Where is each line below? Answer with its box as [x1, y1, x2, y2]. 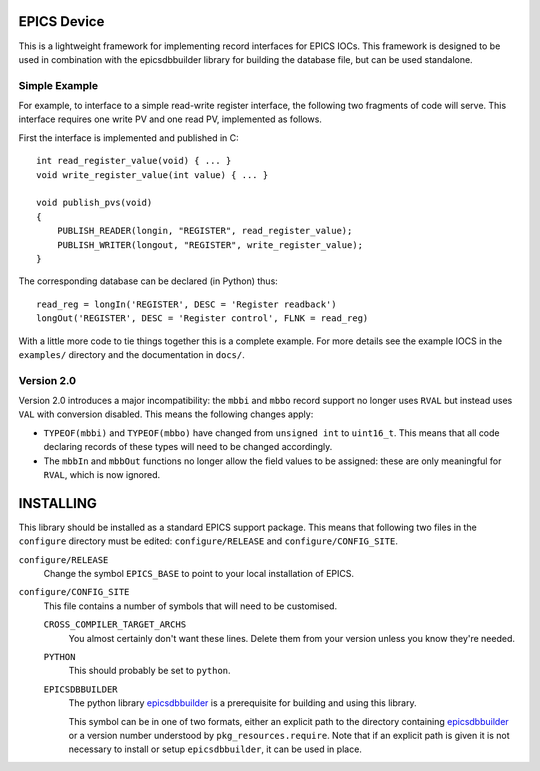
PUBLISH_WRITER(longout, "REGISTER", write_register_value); [56, 239, 364, 250]
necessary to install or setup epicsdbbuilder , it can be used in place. [68, 743, 362, 755]
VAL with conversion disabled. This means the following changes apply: [18, 408, 314, 420]
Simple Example [18, 78, 99, 92]
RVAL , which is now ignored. [43, 469, 161, 480]
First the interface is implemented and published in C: [18, 131, 239, 144]
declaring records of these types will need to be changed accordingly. [43, 441, 333, 453]
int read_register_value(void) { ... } [36, 155, 232, 167]
